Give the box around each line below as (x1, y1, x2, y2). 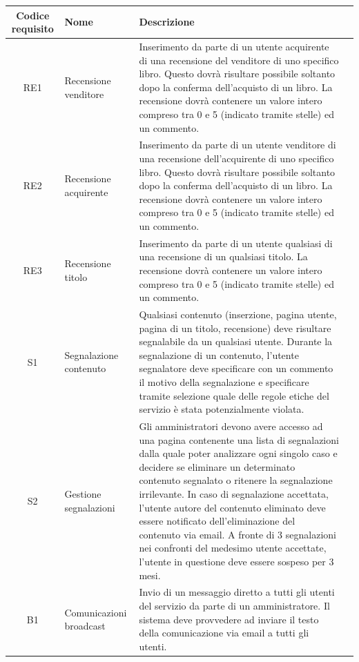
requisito (11, 21, 54, 36)
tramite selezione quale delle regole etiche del (139, 388, 329, 402)
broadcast (64, 619, 106, 633)
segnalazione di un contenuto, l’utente (139, 347, 299, 362)
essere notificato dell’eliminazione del (139, 514, 295, 528)
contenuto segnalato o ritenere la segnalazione (139, 473, 333, 487)
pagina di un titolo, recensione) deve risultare (139, 320, 331, 335)
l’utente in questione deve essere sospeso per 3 (139, 554, 334, 568)
